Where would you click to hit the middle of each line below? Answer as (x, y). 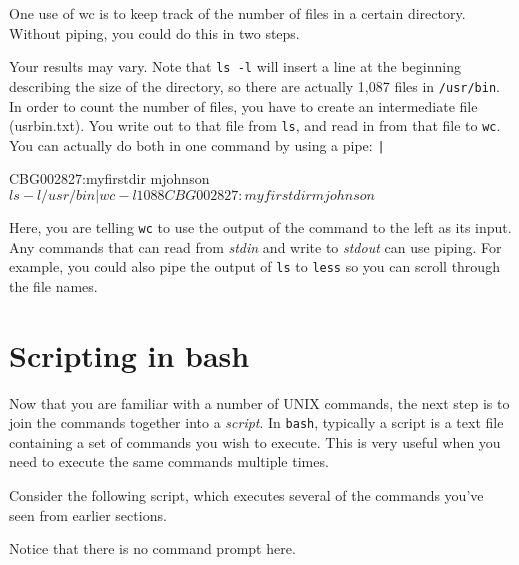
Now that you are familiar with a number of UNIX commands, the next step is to (259, 402)
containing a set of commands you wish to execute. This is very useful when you (255, 441)
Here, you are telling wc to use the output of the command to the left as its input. (260, 227)
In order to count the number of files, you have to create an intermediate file (243, 105)
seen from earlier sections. (88, 514)
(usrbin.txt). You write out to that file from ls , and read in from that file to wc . (255, 125)
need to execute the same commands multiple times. (169, 461)
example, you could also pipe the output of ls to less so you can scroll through (254, 266)
